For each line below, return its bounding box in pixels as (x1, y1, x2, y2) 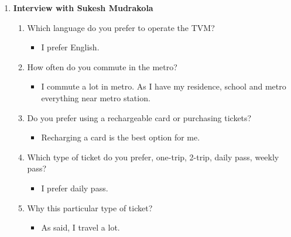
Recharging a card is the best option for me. (41, 131, 200, 143)
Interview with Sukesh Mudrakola (13, 2, 153, 13)
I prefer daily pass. (41, 181, 108, 194)
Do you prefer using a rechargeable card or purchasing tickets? (27, 111, 252, 123)
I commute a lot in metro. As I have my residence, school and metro (41, 80, 286, 92)
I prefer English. (41, 41, 100, 53)
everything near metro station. (41, 91, 150, 104)
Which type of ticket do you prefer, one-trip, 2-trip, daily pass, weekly (27, 150, 279, 163)
